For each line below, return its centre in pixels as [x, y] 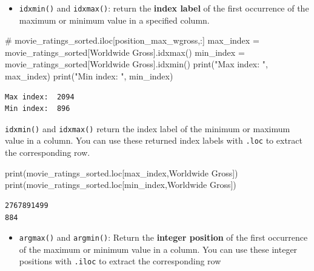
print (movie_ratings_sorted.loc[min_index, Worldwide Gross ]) [121, 185]
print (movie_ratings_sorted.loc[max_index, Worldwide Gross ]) [122, 172]
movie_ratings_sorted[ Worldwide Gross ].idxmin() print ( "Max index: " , [136, 64]
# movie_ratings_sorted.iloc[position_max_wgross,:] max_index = [132, 40]
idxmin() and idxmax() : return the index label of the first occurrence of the [164, 8]
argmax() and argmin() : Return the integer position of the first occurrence [163, 237]
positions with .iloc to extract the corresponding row [120, 261]
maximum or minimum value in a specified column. [114, 20]
